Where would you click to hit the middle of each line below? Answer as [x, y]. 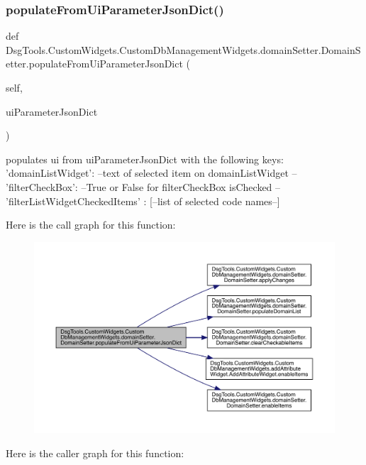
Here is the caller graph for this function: [95, 453]
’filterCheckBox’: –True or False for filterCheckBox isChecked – [143, 186]
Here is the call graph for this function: [91, 225]
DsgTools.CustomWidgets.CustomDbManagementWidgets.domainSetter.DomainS [183, 49]
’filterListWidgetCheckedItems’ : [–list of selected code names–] [143, 201]
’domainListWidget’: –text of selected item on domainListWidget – [151, 173]
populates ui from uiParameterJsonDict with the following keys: [145, 159]
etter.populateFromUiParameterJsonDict [94, 64]
